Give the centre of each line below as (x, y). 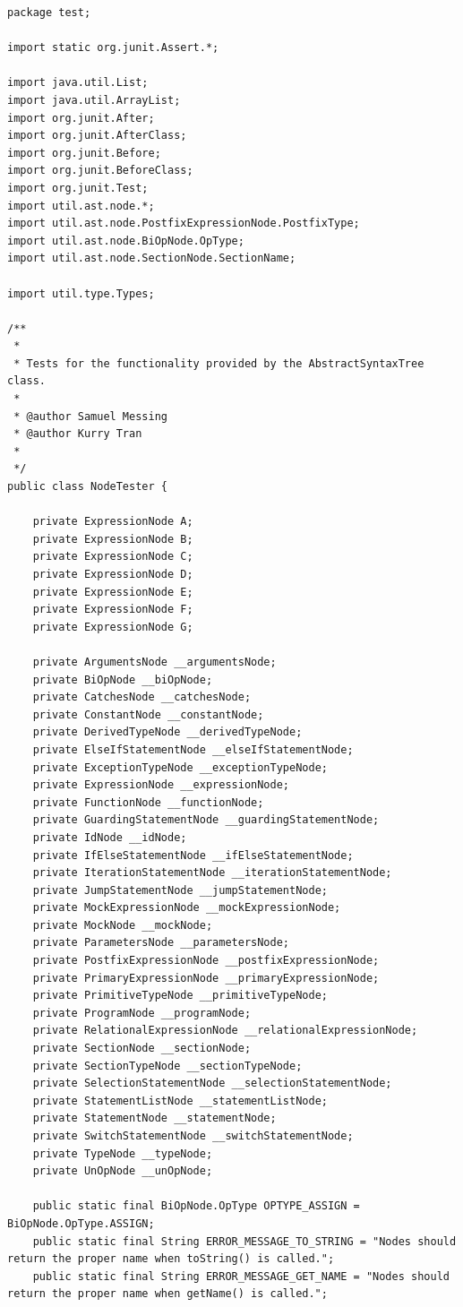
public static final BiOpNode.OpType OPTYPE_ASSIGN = (196, 1206)
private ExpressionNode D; (113, 574)
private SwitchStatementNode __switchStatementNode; (193, 1136)
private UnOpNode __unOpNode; (123, 1171)
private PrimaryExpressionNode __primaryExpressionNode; (206, 978)
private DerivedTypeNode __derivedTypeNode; (167, 732)
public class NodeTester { (87, 487)
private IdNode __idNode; (110, 837)
